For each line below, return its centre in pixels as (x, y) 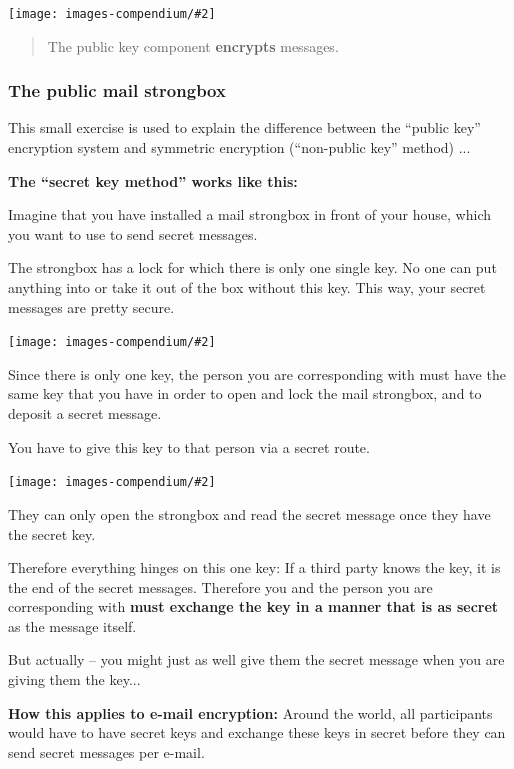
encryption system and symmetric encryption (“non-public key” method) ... (239, 147)
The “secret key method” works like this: (153, 180)
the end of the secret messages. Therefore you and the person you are (220, 586)
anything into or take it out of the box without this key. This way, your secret (247, 287)
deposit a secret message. (85, 413)
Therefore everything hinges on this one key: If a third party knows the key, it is (254, 567)
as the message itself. (72, 625)
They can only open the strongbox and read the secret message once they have (249, 513)
